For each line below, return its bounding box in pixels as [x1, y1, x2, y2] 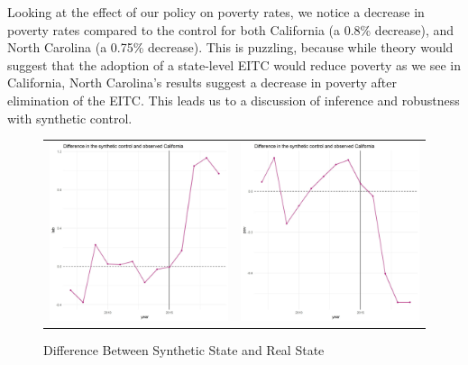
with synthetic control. [7, 108, 133, 127]
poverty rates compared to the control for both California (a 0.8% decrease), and [7, 20, 454, 39]
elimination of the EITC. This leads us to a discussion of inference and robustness [7, 90, 460, 109]
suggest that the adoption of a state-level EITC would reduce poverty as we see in [7, 55, 462, 74]
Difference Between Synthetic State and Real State [43, 341, 325, 359]
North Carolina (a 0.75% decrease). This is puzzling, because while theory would [7, 38, 454, 57]
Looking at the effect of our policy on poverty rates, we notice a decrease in [7, 3, 425, 21]
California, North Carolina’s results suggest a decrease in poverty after [7, 73, 398, 92]
